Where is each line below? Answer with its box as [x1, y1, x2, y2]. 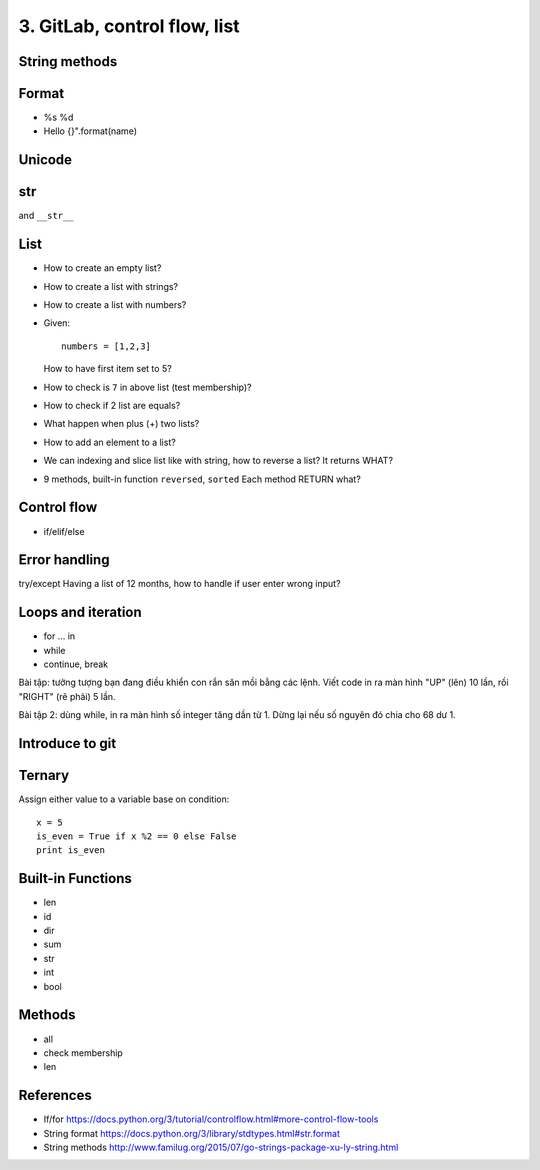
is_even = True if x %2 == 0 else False [36, 830, 237, 842]
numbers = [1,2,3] [61, 340, 152, 352]
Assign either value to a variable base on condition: [18, 793, 230, 805]
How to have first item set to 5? [43, 363, 172, 375]
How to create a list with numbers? [43, 299, 187, 311]
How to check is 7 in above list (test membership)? [43, 381, 252, 393]
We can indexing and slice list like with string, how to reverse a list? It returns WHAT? [43, 455, 394, 467]
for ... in [43, 630, 76, 642]
